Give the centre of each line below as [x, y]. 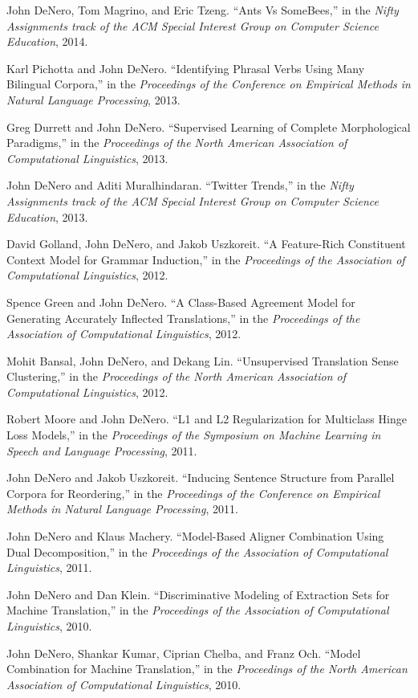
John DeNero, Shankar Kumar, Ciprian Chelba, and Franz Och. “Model [184, 653]
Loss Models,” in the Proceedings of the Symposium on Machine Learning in [194, 435]
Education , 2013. [47, 216]
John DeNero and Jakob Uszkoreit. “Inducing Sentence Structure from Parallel [201, 478]
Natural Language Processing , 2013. [93, 99]
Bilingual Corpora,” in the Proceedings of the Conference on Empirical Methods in [209, 84]
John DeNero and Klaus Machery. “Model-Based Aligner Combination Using [195, 536]
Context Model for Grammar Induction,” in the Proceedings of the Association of [206, 259]
